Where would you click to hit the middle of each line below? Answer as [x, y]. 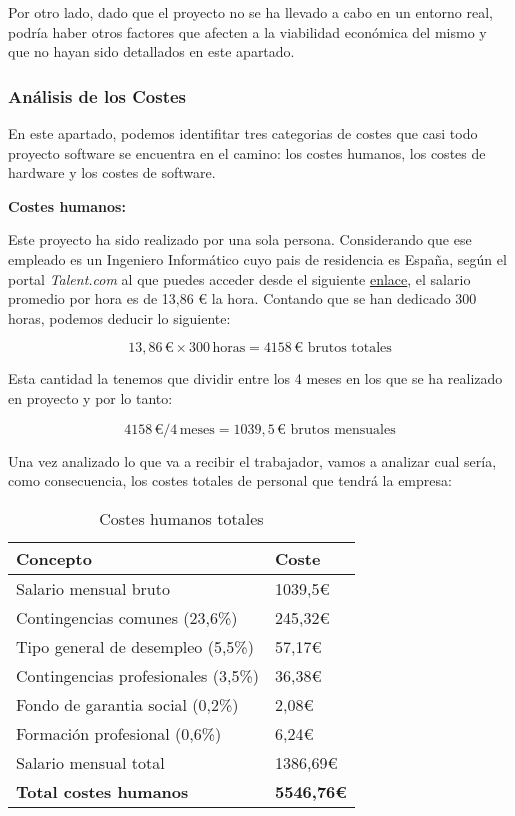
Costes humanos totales [181, 518]
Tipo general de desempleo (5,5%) [135, 646]
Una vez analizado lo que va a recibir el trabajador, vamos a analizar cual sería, [252, 460]
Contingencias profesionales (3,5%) [137, 675]
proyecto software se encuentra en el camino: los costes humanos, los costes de [247, 152]
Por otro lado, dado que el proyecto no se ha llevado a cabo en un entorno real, [251, 12]
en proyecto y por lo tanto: [90, 397]
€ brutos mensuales [336, 429]
